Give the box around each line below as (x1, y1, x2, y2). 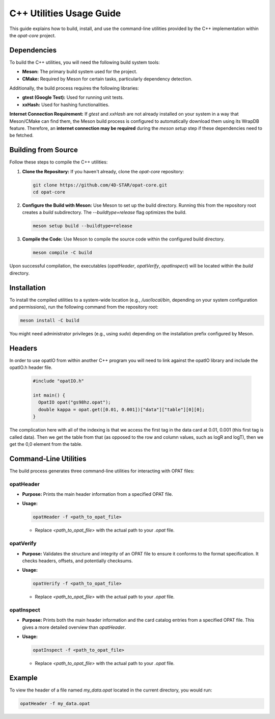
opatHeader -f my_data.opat (20, 701, 90, 707)
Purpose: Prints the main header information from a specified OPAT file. (22, 491, 173, 497)
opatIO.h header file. (9, 364, 53, 370)
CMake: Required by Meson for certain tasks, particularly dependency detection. (22, 75, 193, 82)
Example (9, 674, 38, 682)
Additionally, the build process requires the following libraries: (9, 85, 140, 91)
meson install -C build (20, 317, 80, 324)
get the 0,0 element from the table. (9, 441, 82, 447)
